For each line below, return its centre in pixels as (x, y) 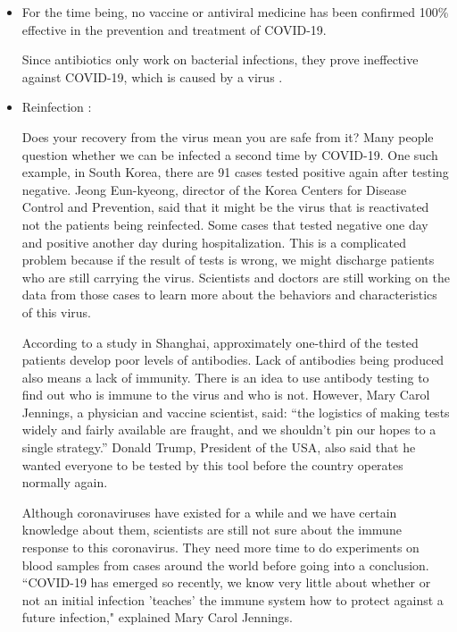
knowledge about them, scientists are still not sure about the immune (212, 530)
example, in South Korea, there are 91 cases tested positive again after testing (235, 172)
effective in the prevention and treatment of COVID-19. (174, 29)
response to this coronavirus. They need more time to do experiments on (220, 548)
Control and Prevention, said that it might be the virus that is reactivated (225, 207)
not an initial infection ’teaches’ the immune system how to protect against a (233, 599)
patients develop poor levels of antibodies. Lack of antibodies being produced (233, 360)
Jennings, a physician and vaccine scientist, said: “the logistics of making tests (236, 412)
